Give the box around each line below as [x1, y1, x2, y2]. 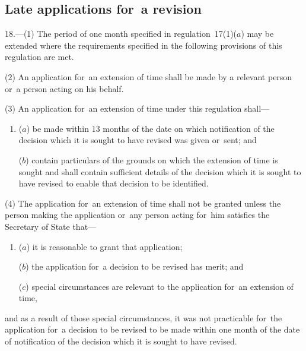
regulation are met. [5, 50, 74, 63]
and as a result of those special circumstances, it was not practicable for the [5, 311, 282, 324]
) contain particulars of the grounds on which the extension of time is [26, 153, 278, 166]
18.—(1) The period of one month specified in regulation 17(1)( [5, 27, 237, 40]
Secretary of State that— [5, 220, 97, 232]
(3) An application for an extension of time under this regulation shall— [5, 102, 270, 115]
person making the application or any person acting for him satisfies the [5, 208, 270, 221]
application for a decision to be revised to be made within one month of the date [5, 323, 300, 336]
